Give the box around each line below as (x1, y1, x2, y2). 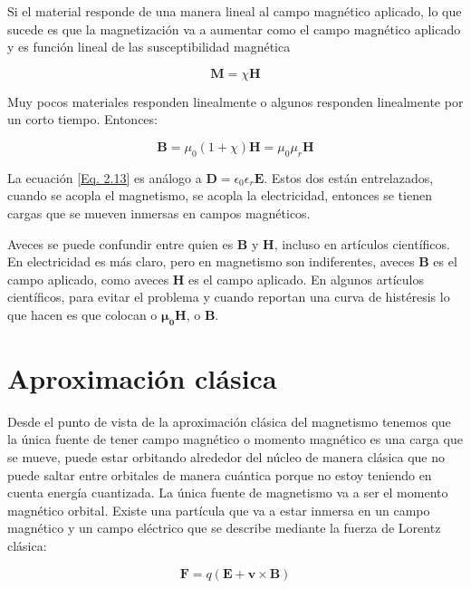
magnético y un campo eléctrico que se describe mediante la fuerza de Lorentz (7, 518, 441, 537)
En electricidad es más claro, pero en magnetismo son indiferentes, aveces (7, 252, 415, 271)
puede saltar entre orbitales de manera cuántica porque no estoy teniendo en (7, 465, 432, 484)
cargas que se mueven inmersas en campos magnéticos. (7, 203, 311, 222)
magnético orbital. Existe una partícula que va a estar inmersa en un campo (7, 500, 430, 519)
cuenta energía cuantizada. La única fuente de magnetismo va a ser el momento (7, 483, 448, 502)
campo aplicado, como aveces (7, 269, 169, 288)
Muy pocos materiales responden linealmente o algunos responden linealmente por (7, 92, 464, 111)
